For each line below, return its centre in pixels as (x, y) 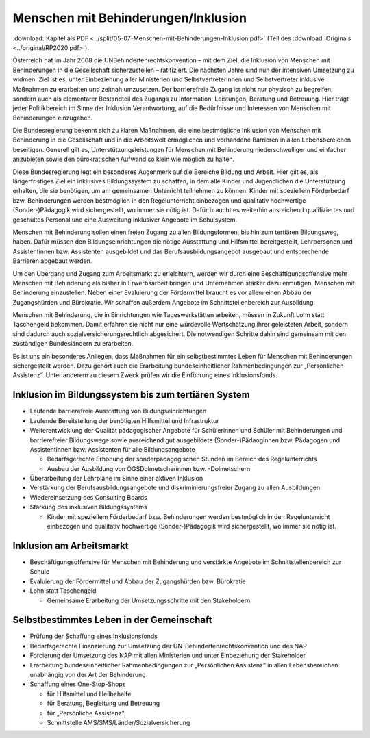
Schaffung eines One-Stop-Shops (78, 684)
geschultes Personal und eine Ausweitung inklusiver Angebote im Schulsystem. (125, 220)
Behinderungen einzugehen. (53, 118)
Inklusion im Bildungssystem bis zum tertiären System (131, 395)
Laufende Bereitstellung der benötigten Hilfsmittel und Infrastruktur (124, 420)
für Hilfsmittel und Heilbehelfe (89, 694)
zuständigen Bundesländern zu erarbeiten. (73, 344)
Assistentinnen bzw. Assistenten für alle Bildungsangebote (112, 449)
